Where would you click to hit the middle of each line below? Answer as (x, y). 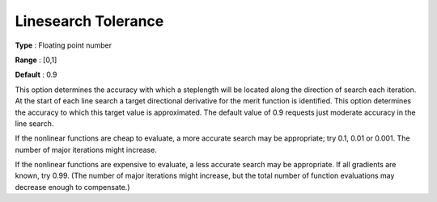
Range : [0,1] (36, 60)
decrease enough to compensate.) (72, 187)
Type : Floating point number (64, 45)
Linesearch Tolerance (89, 21)
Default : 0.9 (36, 75)
